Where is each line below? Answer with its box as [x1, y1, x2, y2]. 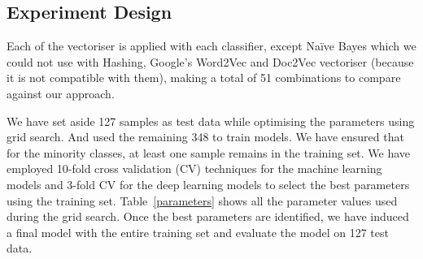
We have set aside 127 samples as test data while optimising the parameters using [7, 112, 415, 129]
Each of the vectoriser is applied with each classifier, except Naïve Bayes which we [7, 37, 416, 54]
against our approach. [7, 84, 115, 101]
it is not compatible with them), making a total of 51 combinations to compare [7, 69, 401, 86]
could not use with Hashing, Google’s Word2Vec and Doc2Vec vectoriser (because [7, 53, 414, 70]
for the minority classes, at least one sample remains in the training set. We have [7, 144, 411, 161]
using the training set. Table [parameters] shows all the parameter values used [7, 192, 398, 209]
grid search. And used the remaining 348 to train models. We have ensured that [7, 128, 404, 145]
